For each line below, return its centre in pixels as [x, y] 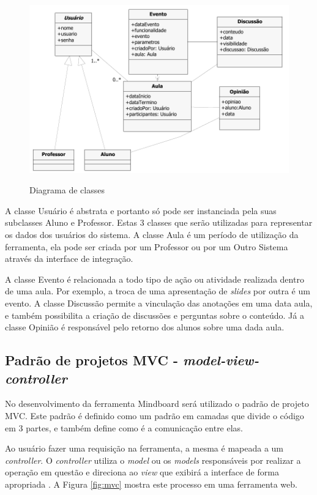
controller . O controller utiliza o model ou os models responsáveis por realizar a [153, 460]
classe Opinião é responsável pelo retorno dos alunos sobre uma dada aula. [145, 327]
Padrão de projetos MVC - [91, 360]
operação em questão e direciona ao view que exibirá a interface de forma [142, 472]
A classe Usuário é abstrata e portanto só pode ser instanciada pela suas [141, 210]
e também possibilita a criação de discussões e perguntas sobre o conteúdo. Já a [155, 315]
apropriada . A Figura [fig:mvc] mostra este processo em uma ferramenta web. [151, 484]
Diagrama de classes [67, 190]
